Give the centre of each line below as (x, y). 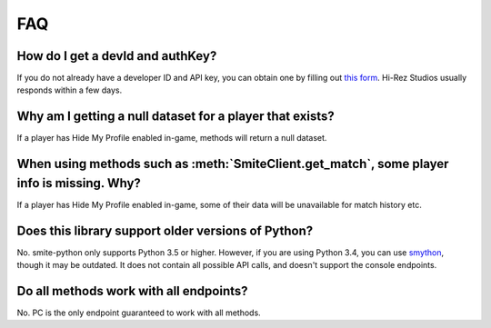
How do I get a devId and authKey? (117, 56)
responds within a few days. (70, 90)
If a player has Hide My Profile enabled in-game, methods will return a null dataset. (172, 138)
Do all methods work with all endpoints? (133, 291)
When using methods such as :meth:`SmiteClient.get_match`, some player (233, 164)
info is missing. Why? (79, 183)
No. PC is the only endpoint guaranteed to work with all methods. (139, 313)
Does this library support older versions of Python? (165, 230)
